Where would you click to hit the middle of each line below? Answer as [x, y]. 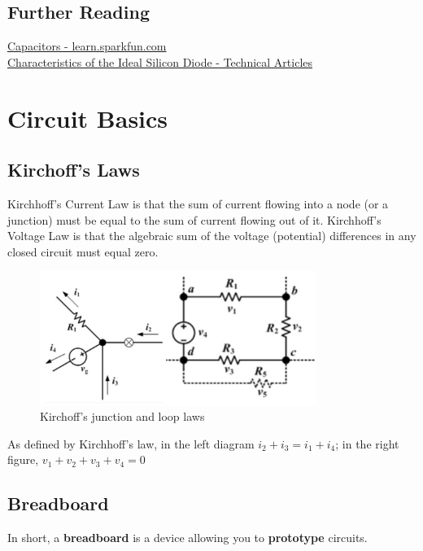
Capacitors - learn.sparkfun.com [87, 46]
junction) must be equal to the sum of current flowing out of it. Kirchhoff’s [194, 219]
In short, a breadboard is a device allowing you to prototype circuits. [188, 538]
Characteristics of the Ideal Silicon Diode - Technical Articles [160, 61]
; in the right [367, 443]
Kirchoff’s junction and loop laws [122, 416]
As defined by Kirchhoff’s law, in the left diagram [131, 443]
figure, [23, 459]
